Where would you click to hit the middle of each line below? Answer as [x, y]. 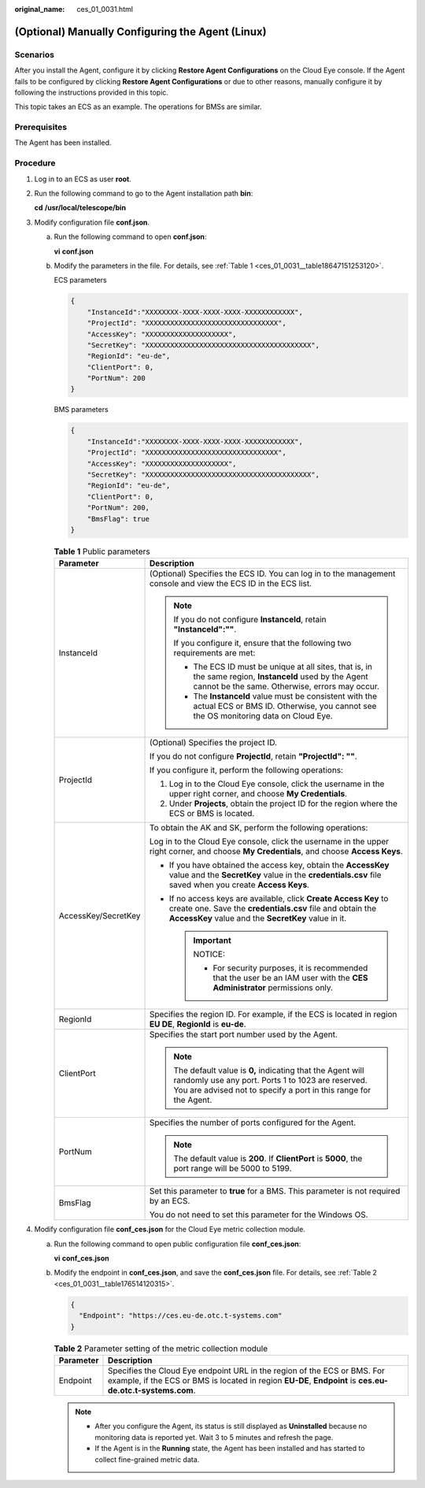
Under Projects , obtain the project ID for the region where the [283, 803]
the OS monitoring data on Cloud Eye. [263, 716]
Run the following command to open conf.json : [130, 237]
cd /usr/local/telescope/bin [80, 208]
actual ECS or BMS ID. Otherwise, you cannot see [285, 707]
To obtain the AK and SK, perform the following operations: [259, 828]
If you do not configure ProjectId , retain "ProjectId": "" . [253, 756]
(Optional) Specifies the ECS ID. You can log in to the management [272, 573]
